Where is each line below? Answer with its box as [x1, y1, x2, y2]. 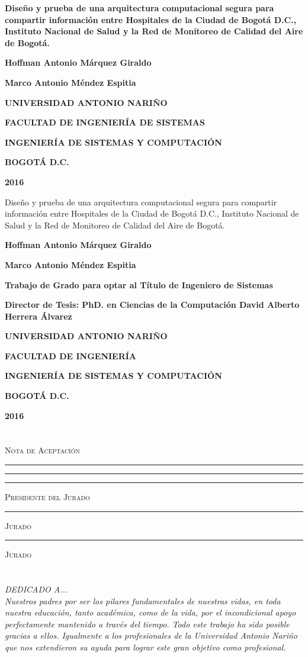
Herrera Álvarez [5, 310, 72, 322]
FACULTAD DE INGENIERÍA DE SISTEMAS [5, 116, 205, 128]
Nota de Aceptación [5, 444, 81, 456]
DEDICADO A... [5, 583, 68, 595]
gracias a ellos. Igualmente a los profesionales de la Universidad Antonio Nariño [5, 629, 297, 642]
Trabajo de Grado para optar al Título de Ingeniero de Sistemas [5, 278, 273, 291]
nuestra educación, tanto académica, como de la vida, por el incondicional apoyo [5, 606, 296, 619]
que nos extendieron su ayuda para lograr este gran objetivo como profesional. [5, 640, 286, 653]
